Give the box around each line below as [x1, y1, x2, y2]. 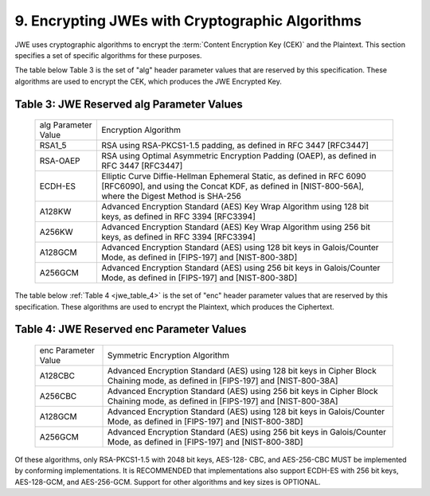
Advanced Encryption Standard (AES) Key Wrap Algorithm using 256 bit [100, 221, 370, 232]
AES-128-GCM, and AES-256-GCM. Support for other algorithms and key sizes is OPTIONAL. [14, 477, 321, 486]
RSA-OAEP [39, 155, 80, 166]
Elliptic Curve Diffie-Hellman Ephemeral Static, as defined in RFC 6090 [100, 171, 366, 182]
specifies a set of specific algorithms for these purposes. [14, 50, 202, 60]
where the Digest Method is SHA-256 [100, 191, 242, 202]
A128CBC [39, 370, 76, 381]
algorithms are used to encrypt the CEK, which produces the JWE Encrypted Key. [14, 76, 282, 86]
